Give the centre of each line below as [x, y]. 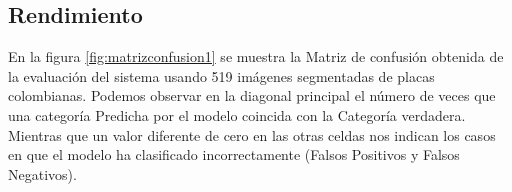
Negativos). [42, 173]
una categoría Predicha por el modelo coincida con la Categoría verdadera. [237, 114]
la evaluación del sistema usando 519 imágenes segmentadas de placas [221, 75]
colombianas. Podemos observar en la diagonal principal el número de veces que [252, 95]
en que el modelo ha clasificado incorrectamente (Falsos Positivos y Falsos [234, 154]
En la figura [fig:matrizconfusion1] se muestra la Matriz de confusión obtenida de [256, 56]
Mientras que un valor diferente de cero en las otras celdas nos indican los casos [252, 134]
